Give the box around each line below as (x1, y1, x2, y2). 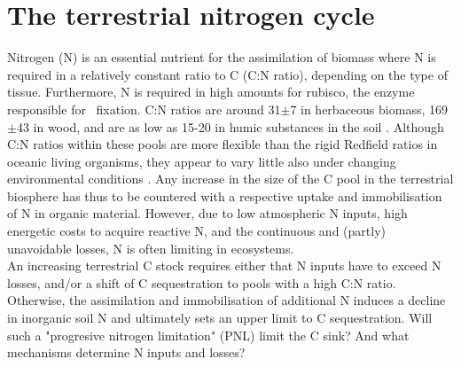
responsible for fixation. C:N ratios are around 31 (7, 99, 281, 118)
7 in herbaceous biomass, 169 (290, 99, 448, 118)
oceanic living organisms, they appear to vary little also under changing (7, 152, 396, 170)
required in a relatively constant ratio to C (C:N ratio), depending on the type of (7, 65, 448, 83)
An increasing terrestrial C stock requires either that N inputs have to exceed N (7, 256, 441, 275)
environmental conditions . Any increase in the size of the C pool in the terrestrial (7, 169, 454, 188)
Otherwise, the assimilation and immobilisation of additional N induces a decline (7, 291, 446, 309)
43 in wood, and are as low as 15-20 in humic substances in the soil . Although (16, 117, 444, 136)
